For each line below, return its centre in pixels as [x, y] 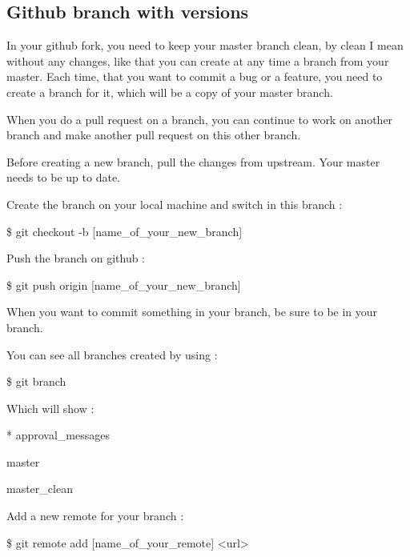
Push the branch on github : [76, 258]
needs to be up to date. [64, 177]
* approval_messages [58, 435]
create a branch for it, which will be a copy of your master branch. [170, 92]
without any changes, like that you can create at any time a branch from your [198, 60]
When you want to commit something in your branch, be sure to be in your [192, 312]
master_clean [40, 489]
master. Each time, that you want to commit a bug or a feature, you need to [195, 76]
